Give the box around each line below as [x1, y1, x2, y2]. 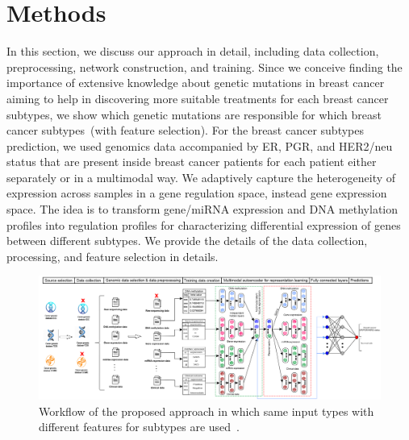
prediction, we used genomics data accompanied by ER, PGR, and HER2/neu [6, 137, 393, 154]
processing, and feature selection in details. [6, 247, 219, 264]
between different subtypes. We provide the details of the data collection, [6, 232, 368, 249]
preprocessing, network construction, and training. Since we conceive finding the [6, 58, 403, 75]
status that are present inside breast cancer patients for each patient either [6, 153, 377, 170]
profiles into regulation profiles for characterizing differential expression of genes [6, 216, 401, 233]
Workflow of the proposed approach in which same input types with [39, 402, 374, 419]
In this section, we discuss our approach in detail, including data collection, [6, 43, 379, 60]
